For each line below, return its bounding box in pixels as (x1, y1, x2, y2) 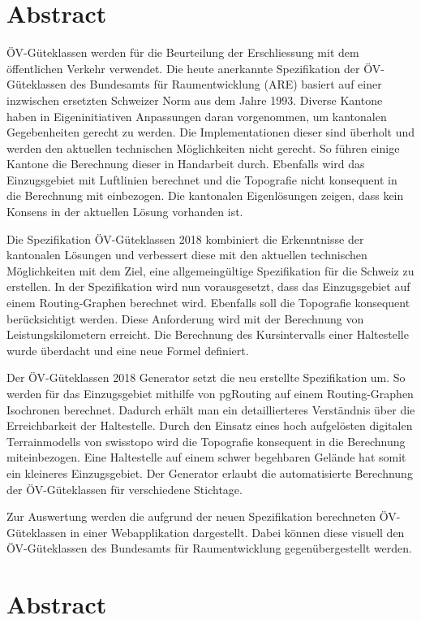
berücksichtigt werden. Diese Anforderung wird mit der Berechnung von (6, 310, 364, 327)
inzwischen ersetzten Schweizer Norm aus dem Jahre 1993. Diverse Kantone (6, 91, 383, 108)
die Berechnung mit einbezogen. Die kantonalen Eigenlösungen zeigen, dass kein (6, 187, 404, 204)
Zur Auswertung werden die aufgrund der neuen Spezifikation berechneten (6, 508, 376, 525)
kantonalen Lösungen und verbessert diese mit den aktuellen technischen (6, 246, 367, 263)
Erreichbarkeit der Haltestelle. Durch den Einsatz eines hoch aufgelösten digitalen (6, 417, 413, 434)
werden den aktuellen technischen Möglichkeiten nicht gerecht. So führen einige (6, 139, 400, 156)
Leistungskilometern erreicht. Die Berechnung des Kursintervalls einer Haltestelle (6, 326, 409, 343)
